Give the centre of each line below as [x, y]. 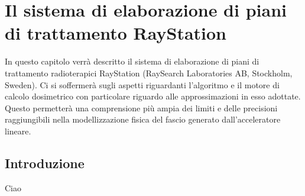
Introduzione [45, 163]
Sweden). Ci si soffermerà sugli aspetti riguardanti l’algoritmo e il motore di [142, 84]
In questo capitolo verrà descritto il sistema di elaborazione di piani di [132, 61]
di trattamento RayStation [116, 33]
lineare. [18, 131]
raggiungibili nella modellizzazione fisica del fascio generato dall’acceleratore [143, 119]
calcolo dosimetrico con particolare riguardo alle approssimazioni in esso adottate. [153, 96]
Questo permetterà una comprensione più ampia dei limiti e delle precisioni [141, 107]
